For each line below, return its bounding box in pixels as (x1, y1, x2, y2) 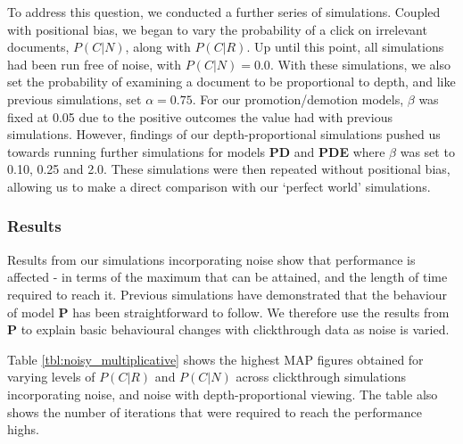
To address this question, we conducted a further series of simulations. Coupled (7, 3, 441, 21)
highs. (7, 420, 39, 439)
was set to (400, 142, 455, 160)
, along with (125, 37, 191, 56)
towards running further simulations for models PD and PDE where (7, 142, 385, 160)
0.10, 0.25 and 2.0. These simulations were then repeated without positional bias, (7, 160, 451, 178)
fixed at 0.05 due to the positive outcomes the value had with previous (7, 107, 393, 126)
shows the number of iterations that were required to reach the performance (7, 402, 422, 421)
